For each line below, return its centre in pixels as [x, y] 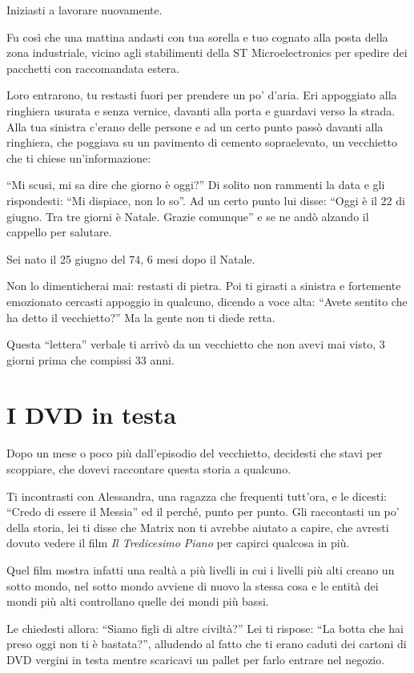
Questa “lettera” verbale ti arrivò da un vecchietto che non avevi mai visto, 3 [196, 344]
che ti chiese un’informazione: [79, 157]
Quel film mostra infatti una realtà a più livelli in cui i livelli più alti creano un [201, 569]
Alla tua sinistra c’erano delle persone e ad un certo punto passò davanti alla [195, 126]
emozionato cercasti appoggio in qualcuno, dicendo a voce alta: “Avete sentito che [207, 301]
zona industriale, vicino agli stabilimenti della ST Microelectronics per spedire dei [207, 52]
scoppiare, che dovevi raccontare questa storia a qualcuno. [149, 469]
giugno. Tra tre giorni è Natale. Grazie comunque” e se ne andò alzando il [188, 216]
